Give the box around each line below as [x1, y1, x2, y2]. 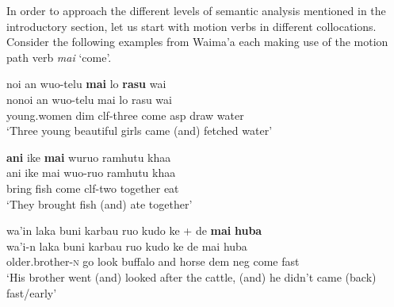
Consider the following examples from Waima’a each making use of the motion [6, 33, 388, 50]
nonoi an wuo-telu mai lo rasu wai [6, 90, 172, 107]
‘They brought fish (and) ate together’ [6, 195, 193, 212]
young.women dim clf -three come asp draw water [6, 106, 244, 123]
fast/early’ [6, 284, 57, 301]
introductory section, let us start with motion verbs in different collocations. [6, 17, 377, 34]
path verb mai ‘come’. [6, 48, 112, 65]
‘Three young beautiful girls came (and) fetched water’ [6, 122, 273, 139]
